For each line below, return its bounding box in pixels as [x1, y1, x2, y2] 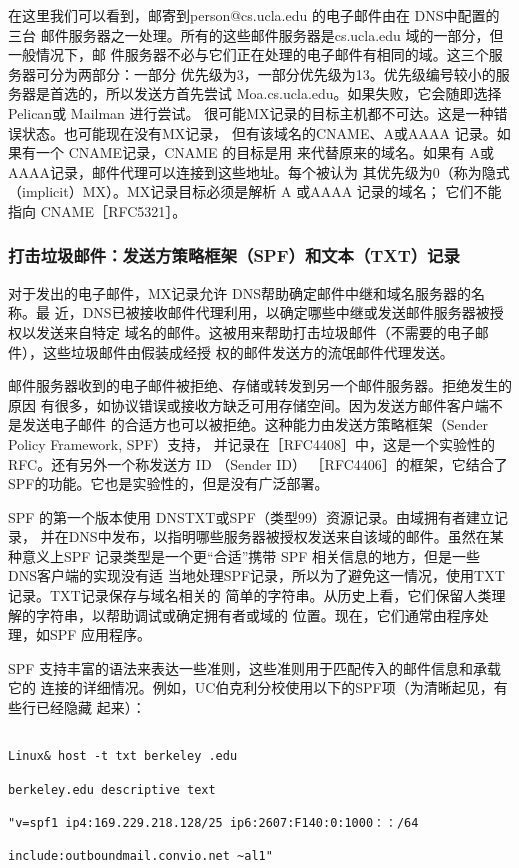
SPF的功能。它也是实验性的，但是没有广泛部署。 [8, 473, 329, 494]
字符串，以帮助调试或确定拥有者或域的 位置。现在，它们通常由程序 [35, 604, 475, 625]
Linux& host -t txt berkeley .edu [8, 749, 238, 764]
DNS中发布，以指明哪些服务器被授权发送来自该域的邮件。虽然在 [68, 526, 490, 547]
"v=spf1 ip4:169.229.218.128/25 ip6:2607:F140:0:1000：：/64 [8, 815, 419, 830]
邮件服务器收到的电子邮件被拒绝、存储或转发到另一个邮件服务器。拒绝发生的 [8, 375, 512, 396]
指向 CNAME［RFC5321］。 [8, 200, 187, 221]
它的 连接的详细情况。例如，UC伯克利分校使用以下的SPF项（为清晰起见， [8, 677, 494, 698]
